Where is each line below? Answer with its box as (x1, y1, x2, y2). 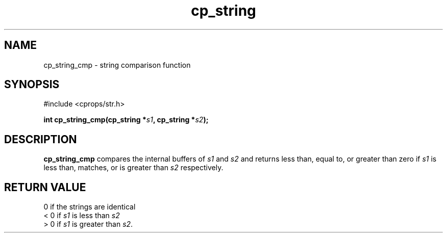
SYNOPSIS (4, 78, 60, 91)
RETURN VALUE (4, 180, 86, 194)
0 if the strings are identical (43, 202, 136, 212)
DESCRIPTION (4, 133, 77, 146)
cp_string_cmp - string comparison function (43, 60, 191, 69)
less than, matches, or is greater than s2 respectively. (43, 163, 224, 172)
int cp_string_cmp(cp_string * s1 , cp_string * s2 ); (43, 115, 209, 124)
